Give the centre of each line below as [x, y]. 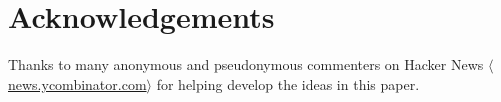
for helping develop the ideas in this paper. [288, 83]
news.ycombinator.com [77, 83]
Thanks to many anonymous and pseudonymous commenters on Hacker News [246, 64]
